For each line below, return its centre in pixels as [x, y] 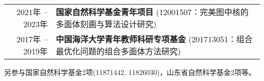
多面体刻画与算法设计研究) [106, 24]
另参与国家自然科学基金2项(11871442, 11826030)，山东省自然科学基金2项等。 [130, 72]
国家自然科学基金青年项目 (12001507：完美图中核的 [152, 12]
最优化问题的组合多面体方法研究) [118, 51]
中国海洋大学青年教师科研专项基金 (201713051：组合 [154, 39]
